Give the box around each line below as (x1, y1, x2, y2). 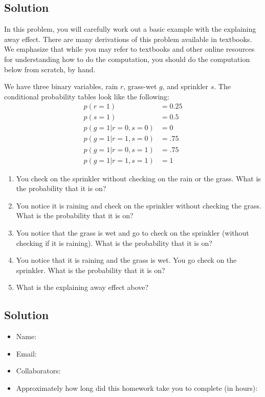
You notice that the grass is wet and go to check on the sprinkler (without (16, 227, 249, 238)
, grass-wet (123, 81, 157, 92)
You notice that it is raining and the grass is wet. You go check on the (16, 255, 237, 265)
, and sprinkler (162, 81, 209, 92)
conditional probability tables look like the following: (4, 91, 169, 101)
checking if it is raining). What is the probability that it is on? (16, 237, 212, 248)
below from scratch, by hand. (4, 64, 96, 74)
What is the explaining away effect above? (16, 282, 149, 292)
